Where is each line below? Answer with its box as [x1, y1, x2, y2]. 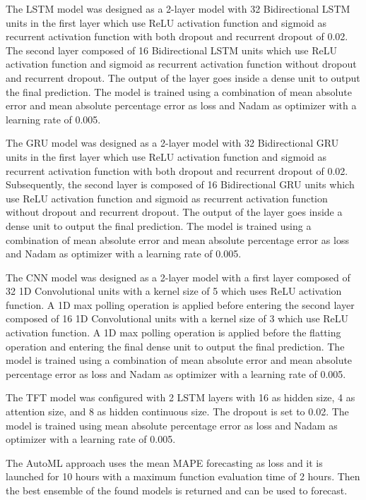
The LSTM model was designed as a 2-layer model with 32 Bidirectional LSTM [6, 1, 350, 16]
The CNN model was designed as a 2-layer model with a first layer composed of [6, 269, 350, 284]
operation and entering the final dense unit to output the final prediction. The [6, 339, 345, 353]
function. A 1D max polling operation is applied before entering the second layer [6, 297, 355, 312]
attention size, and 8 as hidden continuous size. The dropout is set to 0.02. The [6, 404, 349, 419]
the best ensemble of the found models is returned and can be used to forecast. [6, 483, 348, 497]
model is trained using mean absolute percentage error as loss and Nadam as [6, 417, 338, 432]
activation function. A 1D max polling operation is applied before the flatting [6, 325, 341, 340]
